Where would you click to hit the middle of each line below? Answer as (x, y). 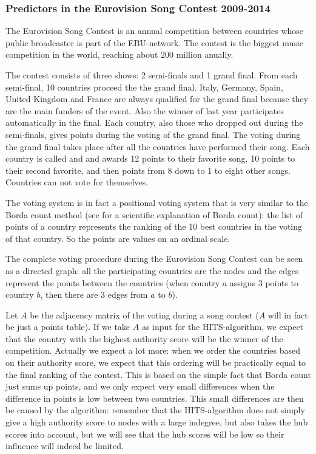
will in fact (288, 315)
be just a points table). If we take (68, 327)
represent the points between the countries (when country (113, 282)
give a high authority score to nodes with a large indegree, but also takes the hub (157, 422)
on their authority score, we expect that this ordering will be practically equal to (156, 363)
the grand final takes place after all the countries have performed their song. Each (158, 146)
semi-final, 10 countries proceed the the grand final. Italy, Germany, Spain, (144, 87)
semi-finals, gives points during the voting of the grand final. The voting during (153, 134)
